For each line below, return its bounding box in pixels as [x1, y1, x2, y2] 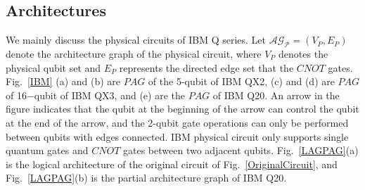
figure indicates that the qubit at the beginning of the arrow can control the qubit [6, 101, 359, 116]
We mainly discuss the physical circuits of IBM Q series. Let [6, 32, 267, 47]
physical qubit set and [6, 60, 101, 75]
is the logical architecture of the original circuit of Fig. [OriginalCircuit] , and [6, 156, 338, 171]
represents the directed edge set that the [119, 60, 294, 75]
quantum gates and [6, 143, 89, 158]
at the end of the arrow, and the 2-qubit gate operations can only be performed [6, 115, 349, 129]
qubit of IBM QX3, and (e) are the [34, 87, 185, 102]
